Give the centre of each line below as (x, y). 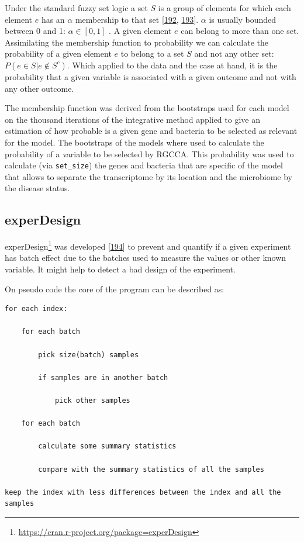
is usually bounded (242, 19)
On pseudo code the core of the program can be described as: (115, 289)
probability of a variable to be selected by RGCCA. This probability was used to (149, 153)
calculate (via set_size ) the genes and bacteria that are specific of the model (144, 165)
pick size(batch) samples (89, 355)
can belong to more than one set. (240, 31)
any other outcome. (39, 88)
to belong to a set (152, 53)
